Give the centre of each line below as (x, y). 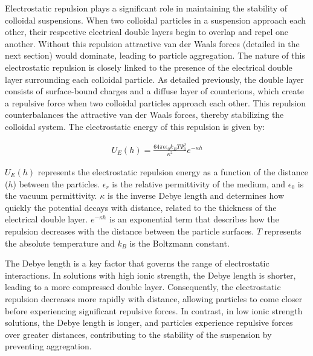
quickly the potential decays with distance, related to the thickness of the (141, 207)
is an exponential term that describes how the (194, 219)
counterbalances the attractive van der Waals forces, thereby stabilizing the (144, 115)
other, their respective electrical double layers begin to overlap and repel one (147, 32)
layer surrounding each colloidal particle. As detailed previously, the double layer (154, 79)
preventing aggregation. (48, 346)
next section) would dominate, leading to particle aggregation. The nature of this (155, 55)
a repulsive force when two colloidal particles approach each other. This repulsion (155, 102)
